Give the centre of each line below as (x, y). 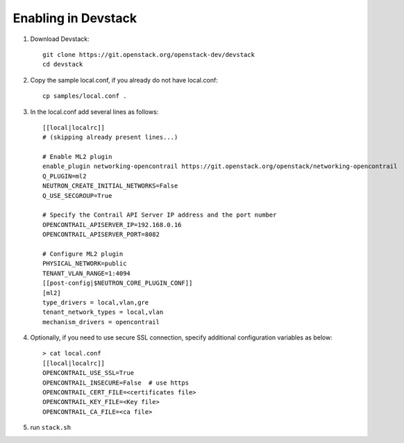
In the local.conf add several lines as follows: (94, 112)
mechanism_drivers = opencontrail (101, 322)
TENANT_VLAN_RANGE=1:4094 (87, 273)
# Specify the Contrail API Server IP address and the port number (160, 215)
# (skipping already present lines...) (110, 137)
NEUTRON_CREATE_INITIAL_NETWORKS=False (110, 186)
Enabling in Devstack (75, 18)
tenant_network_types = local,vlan (103, 312)
